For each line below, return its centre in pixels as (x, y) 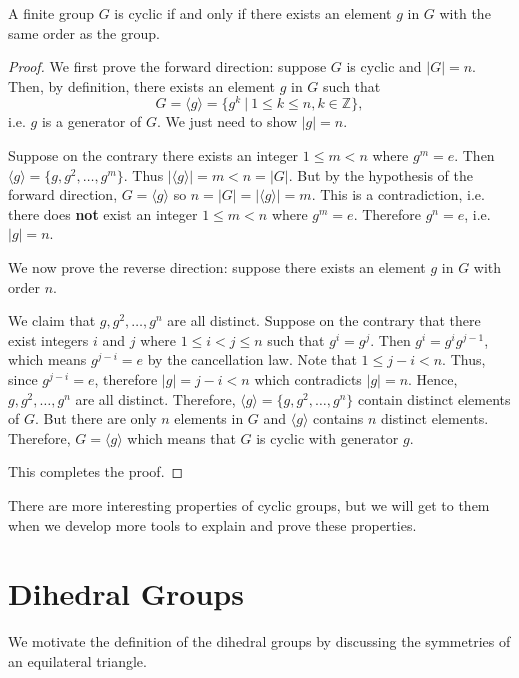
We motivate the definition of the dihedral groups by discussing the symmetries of (259, 641)
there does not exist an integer (103, 213)
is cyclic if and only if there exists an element (253, 13)
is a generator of (91, 121)
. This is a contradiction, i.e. (398, 194)
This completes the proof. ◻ (96, 471)
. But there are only (95, 418)
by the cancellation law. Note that (252, 359)
